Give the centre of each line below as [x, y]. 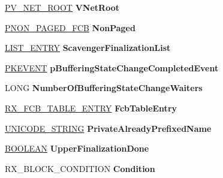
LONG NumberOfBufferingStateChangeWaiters [104, 88]
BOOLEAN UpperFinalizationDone [77, 148]
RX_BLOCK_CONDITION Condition [80, 168]
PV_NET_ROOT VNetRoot [62, 7]
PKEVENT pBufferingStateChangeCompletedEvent [112, 67]
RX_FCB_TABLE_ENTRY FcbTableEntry [91, 108]
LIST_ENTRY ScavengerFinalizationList [88, 48]
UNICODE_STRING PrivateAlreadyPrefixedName [108, 128]
